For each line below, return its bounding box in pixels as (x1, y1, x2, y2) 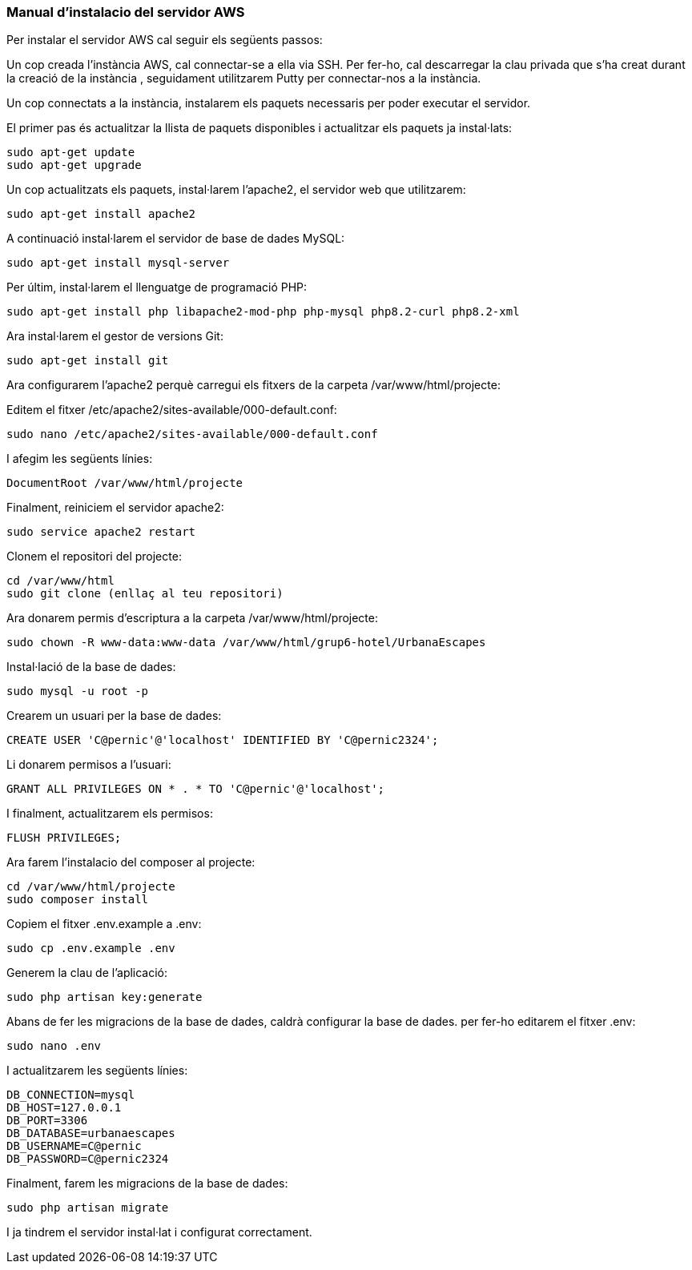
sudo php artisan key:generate (6, 991, 203, 1004)
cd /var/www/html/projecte (6, 880, 175, 894)
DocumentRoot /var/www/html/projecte (6, 476, 243, 490)
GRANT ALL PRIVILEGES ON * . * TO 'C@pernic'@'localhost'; (6, 782, 385, 796)
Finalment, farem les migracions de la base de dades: (6, 1176, 288, 1191)
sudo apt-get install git (6, 354, 169, 368)
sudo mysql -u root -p (6, 685, 149, 698)
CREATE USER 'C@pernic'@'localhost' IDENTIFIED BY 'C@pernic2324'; (6, 733, 439, 747)
